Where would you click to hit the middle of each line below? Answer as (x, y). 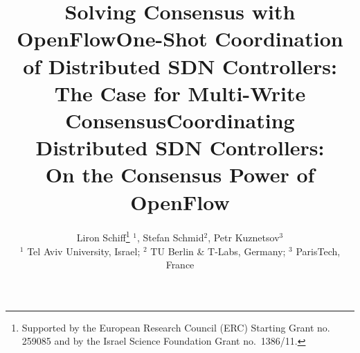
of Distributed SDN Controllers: (180, 66)
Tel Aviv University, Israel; (84, 251)
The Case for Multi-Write (180, 93)
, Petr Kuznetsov (244, 238)
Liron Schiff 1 (103, 236)
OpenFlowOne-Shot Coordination (180, 38)
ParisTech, (318, 251)
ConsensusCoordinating (180, 120)
